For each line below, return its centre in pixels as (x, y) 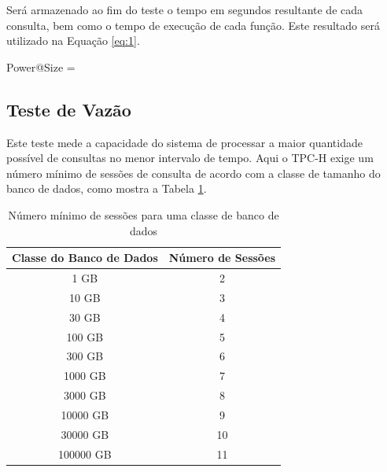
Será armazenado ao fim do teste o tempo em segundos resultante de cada (185, 9)
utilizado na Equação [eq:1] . (73, 41)
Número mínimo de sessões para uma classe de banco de (144, 214)
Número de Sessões (222, 258)
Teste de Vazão (69, 109)
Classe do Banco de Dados (85, 258)
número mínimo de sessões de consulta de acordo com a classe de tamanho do (193, 173)
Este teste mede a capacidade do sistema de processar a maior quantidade (184, 142)
